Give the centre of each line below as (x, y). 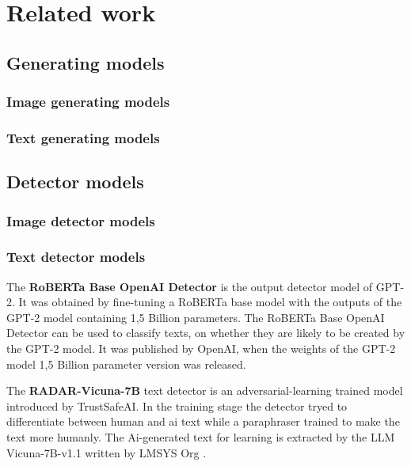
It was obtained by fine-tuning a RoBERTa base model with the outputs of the (210, 302)
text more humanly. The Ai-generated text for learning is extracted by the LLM (201, 437)
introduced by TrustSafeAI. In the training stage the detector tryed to (177, 405)
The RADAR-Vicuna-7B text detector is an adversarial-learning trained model (205, 390)
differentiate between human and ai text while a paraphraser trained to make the (203, 421)
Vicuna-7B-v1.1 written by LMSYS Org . (107, 452)
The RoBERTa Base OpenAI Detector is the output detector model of (190, 286)
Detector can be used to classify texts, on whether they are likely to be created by (206, 333)
